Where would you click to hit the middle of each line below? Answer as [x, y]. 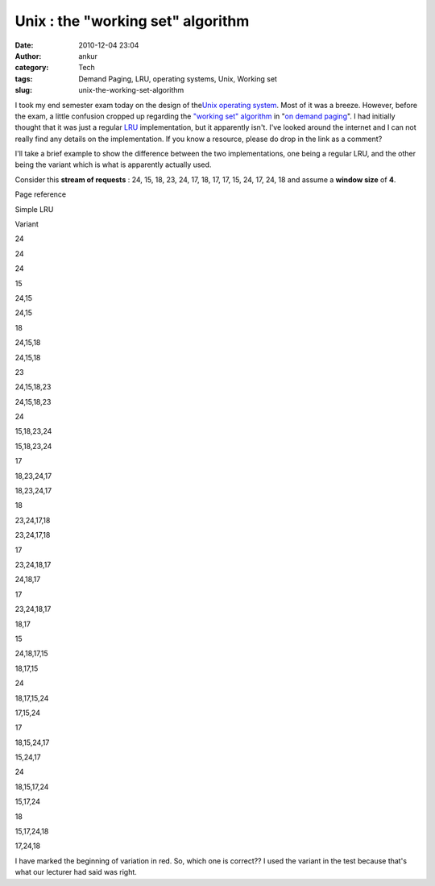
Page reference [41, 194]
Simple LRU [34, 209]
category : [32, 68]
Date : [24, 45]
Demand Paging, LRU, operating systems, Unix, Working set [178, 79]
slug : [23, 90]
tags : [24, 79]
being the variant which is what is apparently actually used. [113, 164]
